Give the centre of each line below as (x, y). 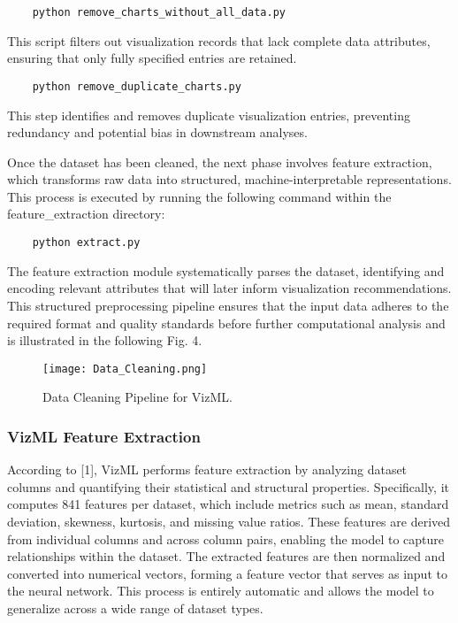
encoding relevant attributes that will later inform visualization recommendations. (229, 288)
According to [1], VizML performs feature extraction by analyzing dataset (207, 469)
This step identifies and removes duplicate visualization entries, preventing (209, 115)
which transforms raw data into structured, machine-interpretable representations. (229, 179)
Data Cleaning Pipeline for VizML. (137, 397)
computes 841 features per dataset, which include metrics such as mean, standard (228, 504)
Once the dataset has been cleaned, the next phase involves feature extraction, (220, 162)
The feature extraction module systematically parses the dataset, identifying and (226, 270)
